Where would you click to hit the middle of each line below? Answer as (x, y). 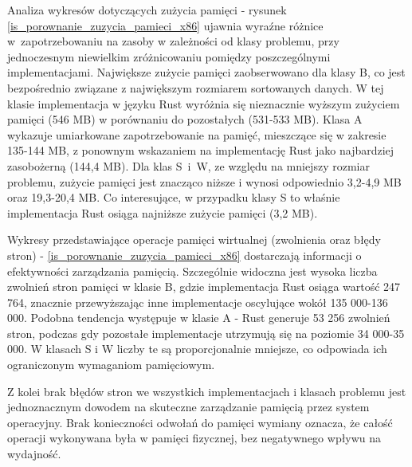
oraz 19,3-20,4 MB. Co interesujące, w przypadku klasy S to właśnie (174, 197)
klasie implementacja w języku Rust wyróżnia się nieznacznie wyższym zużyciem (204, 103)
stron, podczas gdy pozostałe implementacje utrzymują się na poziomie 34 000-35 (206, 333)
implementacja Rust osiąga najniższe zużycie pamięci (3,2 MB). (163, 212)
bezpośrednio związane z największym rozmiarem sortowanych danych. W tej (196, 87)
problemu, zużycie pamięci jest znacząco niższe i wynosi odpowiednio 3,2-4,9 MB (204, 181)
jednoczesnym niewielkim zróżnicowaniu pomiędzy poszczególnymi (169, 56)
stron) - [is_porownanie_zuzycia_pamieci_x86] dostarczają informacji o (184, 255)
